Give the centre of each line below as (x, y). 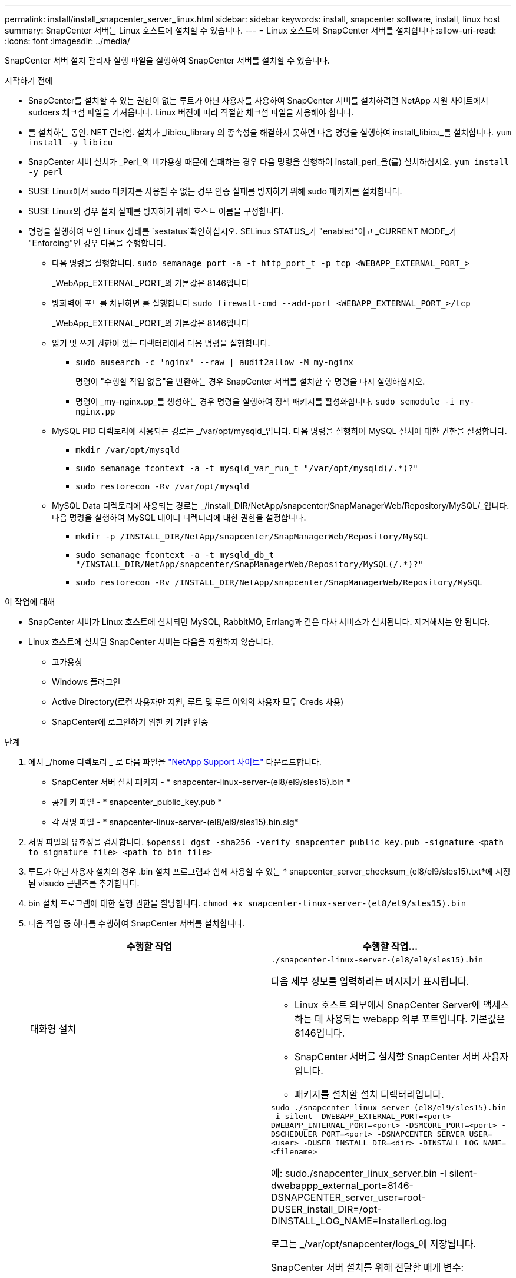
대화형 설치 (53, 1029)
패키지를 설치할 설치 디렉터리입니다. (369, 1094)
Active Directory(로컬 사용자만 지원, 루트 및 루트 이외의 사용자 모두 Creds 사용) (198, 702)
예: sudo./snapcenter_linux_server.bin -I (359, 1173)
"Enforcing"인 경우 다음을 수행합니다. (97, 243)
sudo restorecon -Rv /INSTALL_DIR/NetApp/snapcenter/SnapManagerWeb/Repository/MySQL (279, 582)
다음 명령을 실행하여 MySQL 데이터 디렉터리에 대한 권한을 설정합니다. (179, 517)
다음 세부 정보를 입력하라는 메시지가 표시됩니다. (370, 981)
